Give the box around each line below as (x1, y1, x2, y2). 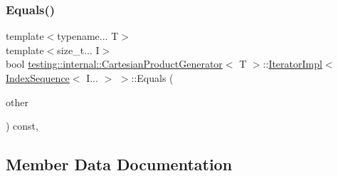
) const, (6, 118, 38, 133)
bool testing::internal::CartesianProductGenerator (6, 56, 223, 71)
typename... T (57, 29, 119, 43)
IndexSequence (6, 71, 70, 85)
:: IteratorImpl (263, 56, 322, 71)
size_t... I (57, 42, 100, 57)
